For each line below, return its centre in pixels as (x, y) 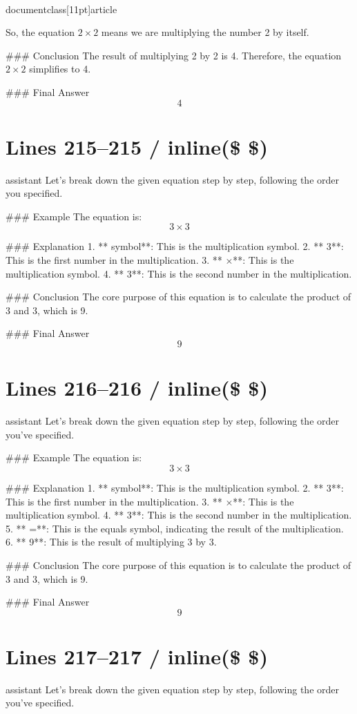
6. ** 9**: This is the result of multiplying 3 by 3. (111, 542)
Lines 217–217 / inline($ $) (137, 656)
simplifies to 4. (60, 69)
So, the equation (40, 32)
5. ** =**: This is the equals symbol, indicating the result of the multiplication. (175, 528)
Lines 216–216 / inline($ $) (137, 388)
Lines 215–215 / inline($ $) (137, 146)
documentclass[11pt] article (61, 9)
